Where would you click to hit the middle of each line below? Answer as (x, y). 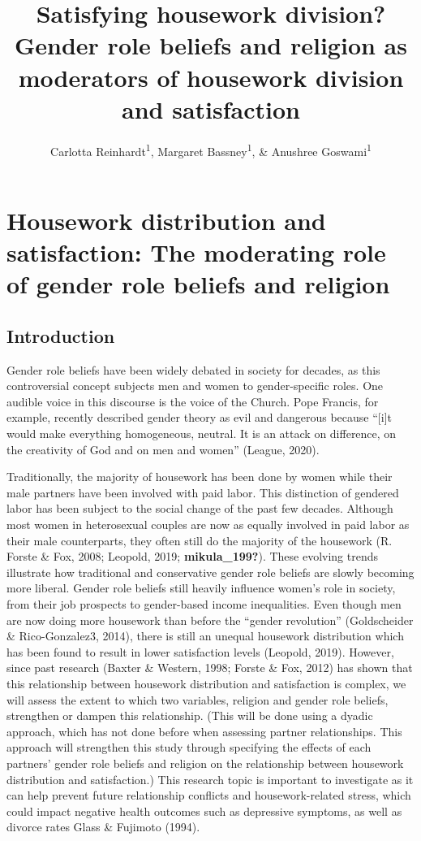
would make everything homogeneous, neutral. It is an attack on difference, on (202, 434)
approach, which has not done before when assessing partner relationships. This (204, 731)
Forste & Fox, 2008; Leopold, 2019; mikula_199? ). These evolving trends (193, 556)
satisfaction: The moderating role (196, 252)
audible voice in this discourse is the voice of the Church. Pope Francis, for (193, 401)
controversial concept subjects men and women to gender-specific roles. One (195, 386)
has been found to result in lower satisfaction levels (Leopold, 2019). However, (200, 651)
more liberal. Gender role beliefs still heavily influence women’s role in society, (201, 588)
